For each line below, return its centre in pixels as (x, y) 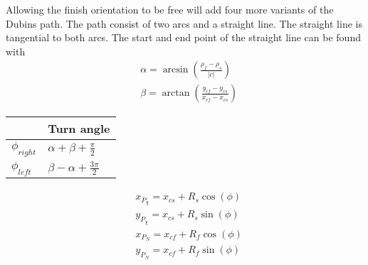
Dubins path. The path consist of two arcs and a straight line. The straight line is (184, 23)
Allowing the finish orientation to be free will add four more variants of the (170, 9)
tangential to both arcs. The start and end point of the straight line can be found (183, 37)
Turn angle (79, 129)
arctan (176, 93)
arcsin (175, 70)
